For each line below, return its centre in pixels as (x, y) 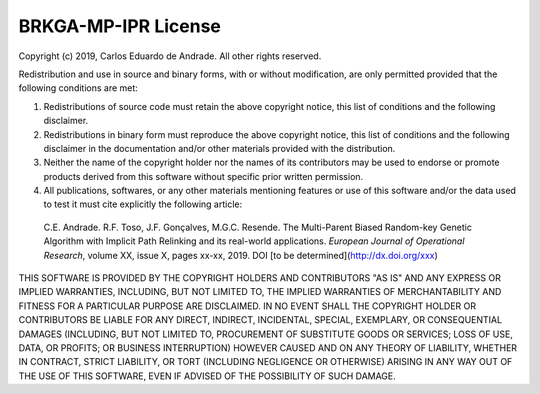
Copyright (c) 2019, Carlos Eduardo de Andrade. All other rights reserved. (170, 56)
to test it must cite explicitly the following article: (143, 204)
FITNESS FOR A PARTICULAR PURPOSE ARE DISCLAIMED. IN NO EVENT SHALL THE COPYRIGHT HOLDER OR (247, 306)
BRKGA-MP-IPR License (120, 26)
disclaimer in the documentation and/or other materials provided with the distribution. (219, 148)
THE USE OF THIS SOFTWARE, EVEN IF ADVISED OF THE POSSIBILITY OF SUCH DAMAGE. (207, 376)
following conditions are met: (78, 88)
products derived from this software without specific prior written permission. (203, 176)
